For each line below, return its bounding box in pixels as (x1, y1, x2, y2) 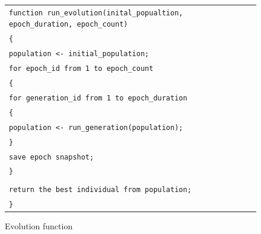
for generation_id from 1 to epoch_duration (9, 93, 187, 102)
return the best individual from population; (9, 185, 192, 194)
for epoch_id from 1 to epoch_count (9, 64, 154, 73)
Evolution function (5, 219, 73, 232)
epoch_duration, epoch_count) (9, 20, 128, 29)
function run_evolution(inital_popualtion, (9, 8, 183, 17)
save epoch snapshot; (9, 152, 94, 161)
